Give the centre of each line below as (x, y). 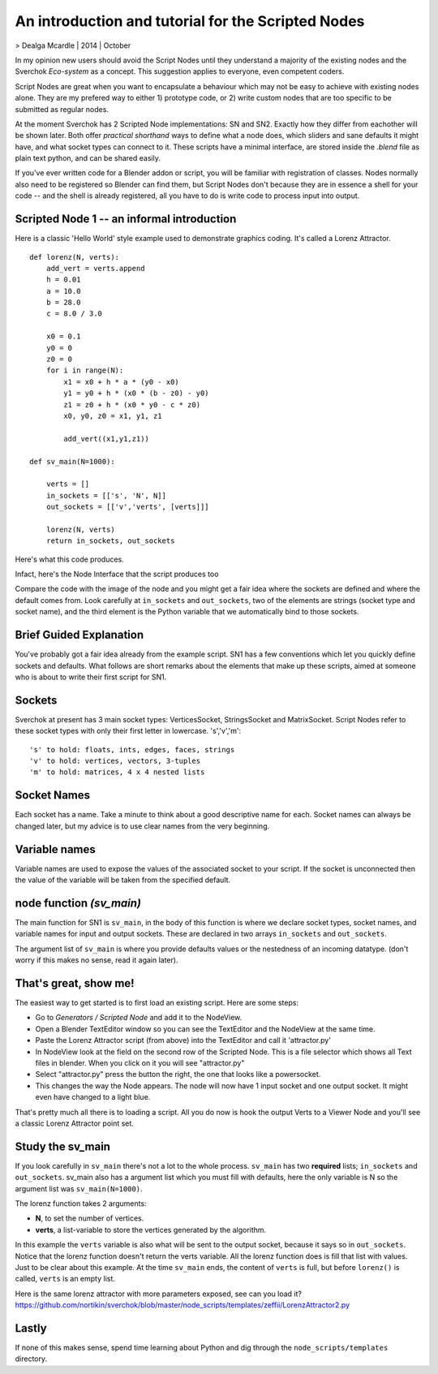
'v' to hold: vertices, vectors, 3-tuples (115, 761)
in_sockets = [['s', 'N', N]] (106, 495)
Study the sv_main (63, 1146)
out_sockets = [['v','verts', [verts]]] (128, 507)
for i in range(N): (85, 370)
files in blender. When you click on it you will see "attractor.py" (140, 1062)
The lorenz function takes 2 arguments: (81, 1203)
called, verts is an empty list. (65, 1279)
